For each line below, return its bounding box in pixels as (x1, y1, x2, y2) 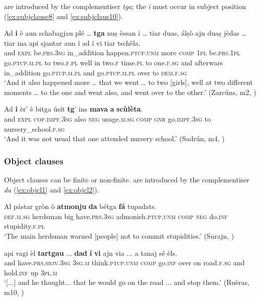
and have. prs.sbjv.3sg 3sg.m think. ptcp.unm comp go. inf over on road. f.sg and (4, 257, 245, 268)
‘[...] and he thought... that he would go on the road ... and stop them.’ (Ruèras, (4, 277, 249, 287)
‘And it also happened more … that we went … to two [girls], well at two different (4, 77, 253, 87)
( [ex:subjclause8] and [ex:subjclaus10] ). (4, 11, 123, 21)
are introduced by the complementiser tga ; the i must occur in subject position (4, 1, 246, 11)
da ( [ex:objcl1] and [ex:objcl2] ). (4, 184, 99, 194)
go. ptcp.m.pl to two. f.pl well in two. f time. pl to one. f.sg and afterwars (4, 57, 223, 67)
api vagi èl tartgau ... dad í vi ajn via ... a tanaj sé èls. (4, 247, 177, 258)
